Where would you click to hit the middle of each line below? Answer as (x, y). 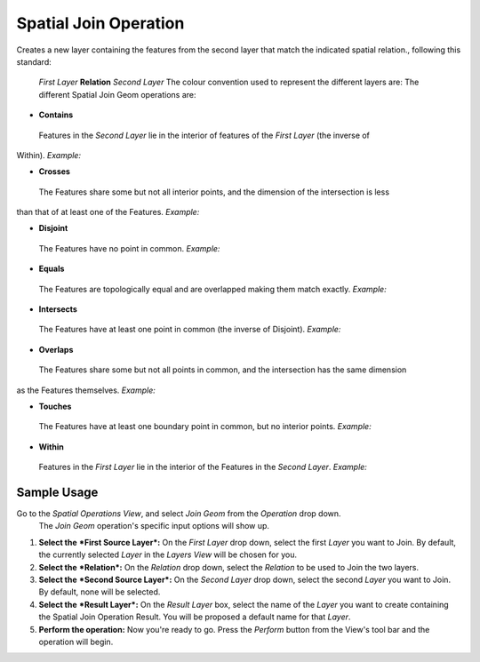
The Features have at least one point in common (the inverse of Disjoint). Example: (190, 330)
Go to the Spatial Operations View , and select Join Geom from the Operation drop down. (179, 514)
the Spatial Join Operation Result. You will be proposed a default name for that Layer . (195, 617)
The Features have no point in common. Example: (129, 248)
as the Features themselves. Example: (86, 390)
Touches (55, 406)
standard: (34, 61)
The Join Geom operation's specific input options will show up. (154, 526)
